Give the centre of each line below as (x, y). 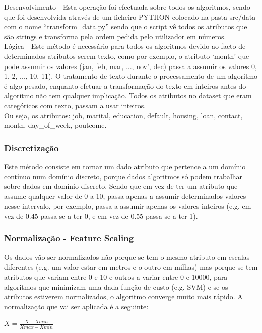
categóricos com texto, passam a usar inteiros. (75, 105)
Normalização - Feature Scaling (69, 238)
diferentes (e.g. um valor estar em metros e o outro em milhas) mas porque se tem (131, 267)
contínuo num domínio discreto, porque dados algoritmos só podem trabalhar (123, 176)
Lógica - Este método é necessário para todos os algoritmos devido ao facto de (125, 46)
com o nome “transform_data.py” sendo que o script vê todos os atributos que (126, 26)
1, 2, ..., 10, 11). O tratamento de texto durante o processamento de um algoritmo (131, 76)
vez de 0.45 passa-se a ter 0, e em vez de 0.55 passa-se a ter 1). (101, 215)
